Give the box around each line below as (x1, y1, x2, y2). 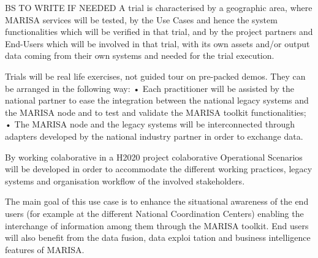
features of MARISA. (5, 243, 85, 256)
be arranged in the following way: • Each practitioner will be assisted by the (5, 82, 294, 94)
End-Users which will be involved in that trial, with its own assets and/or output (5, 37, 310, 50)
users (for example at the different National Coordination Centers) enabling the (5, 207, 304, 219)
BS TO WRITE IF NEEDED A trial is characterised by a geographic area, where (5, 1, 312, 13)
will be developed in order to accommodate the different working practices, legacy (5, 162, 312, 175)
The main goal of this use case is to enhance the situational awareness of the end (5, 195, 309, 208)
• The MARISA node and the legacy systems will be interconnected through (5, 118, 295, 131)
